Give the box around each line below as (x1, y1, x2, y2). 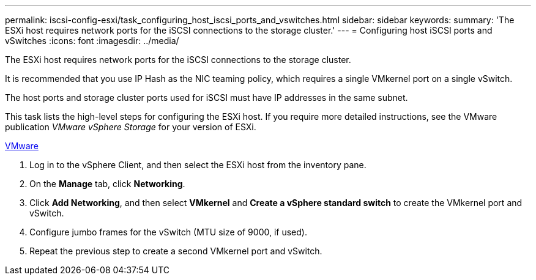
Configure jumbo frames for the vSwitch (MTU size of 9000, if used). (29, 227, 307, 237)
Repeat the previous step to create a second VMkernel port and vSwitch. (29, 246, 322, 256)
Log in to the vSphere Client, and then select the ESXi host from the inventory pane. (29, 160, 367, 170)
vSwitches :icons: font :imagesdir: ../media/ (5, 35, 179, 46)
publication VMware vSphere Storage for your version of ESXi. (5, 122, 256, 132)
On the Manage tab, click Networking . (29, 179, 185, 189)
